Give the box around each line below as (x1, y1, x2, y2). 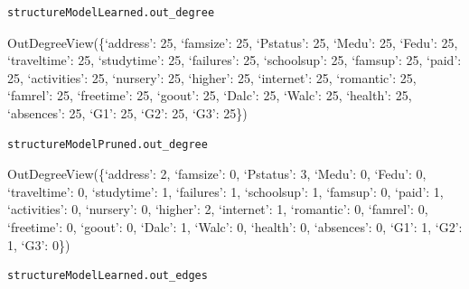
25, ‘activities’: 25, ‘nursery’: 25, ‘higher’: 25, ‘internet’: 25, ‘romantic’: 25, (7, 68, 417, 87)
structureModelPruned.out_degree (7, 137, 208, 151)
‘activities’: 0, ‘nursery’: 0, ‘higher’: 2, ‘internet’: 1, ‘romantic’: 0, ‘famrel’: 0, (7, 200, 428, 219)
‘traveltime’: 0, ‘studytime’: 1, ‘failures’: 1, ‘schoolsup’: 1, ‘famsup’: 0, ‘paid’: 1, (7, 182, 444, 200)
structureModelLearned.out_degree (7, 6, 215, 19)
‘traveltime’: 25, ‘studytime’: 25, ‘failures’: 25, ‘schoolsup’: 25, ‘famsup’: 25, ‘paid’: (7, 51, 462, 70)
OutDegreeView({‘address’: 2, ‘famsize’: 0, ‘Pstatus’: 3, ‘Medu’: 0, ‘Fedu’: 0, (7, 164, 427, 183)
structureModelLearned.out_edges (7, 269, 208, 283)
